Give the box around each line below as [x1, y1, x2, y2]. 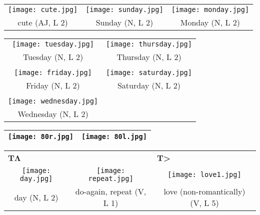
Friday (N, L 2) [26, 79, 80, 91]
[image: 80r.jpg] [8, 132, 73, 140]
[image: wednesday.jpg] [8, 97, 98, 105]
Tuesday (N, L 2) [22, 51, 83, 62]
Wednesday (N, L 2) [17, 108, 88, 119]
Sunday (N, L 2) [95, 16, 153, 28]
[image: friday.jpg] [14, 68, 92, 76]
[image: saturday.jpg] [106, 68, 192, 76]
